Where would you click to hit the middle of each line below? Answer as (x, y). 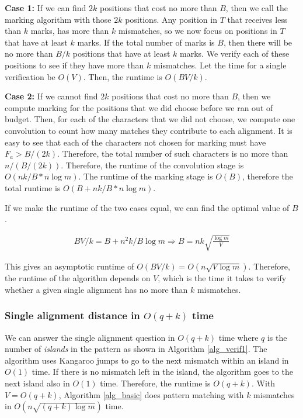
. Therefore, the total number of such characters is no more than (173, 153)
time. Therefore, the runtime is (155, 383)
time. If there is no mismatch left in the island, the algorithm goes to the (163, 372)
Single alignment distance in (72, 315)
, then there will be (258, 42)
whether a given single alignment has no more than (96, 289)
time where (238, 337)
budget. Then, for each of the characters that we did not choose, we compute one (150, 119)
